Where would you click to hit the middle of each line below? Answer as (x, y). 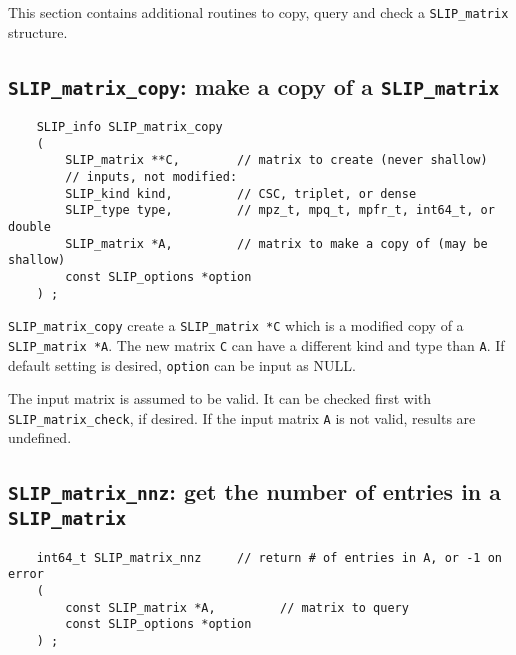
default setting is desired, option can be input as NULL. (182, 364)
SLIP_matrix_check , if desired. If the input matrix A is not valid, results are (242, 417)
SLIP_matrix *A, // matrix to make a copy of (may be (276, 243)
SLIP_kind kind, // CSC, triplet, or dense (241, 193)
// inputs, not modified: (151, 177)
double (29, 226)
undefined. (40, 437)
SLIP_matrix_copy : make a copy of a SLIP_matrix (254, 85)
